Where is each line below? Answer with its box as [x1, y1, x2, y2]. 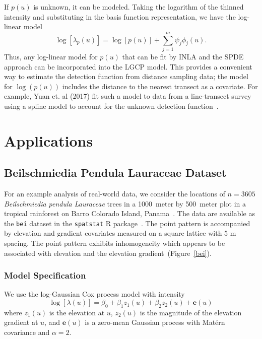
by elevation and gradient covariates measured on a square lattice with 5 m [4, 228, 236, 238]
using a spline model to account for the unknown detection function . [4, 100, 219, 111]
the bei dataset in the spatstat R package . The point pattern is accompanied [4, 218, 250, 228]
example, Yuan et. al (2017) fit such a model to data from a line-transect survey [4, 91, 251, 101]
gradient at [4, 317, 38, 327]
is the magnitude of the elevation [140, 307, 242, 317]
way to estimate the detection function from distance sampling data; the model [4, 71, 248, 82]
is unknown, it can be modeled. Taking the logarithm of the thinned [33, 2, 244, 12]
